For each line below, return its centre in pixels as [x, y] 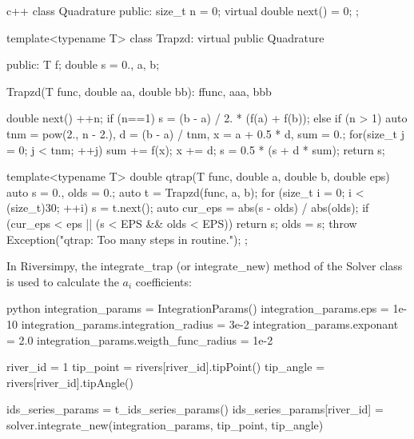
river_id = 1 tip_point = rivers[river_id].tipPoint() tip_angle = [166, 367]
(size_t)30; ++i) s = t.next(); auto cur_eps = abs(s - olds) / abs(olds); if [188, 208]
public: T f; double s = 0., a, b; [83, 64]
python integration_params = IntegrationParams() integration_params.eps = [198, 308]
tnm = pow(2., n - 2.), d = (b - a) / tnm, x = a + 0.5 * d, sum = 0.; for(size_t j [205, 133]
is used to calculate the [63, 281]
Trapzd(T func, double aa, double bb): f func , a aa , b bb [139, 91]
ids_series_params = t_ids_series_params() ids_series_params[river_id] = [195, 409]
